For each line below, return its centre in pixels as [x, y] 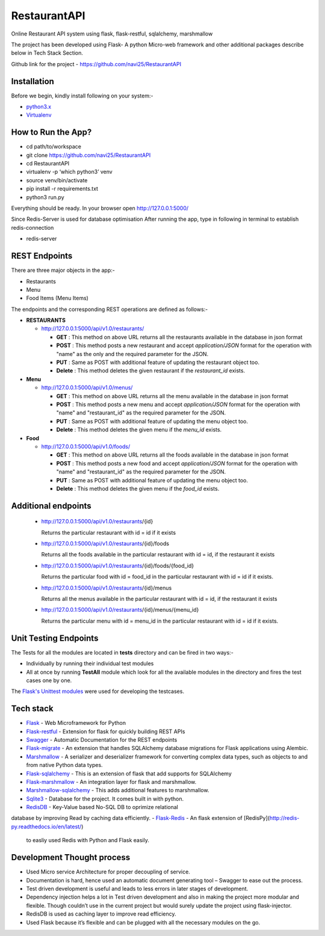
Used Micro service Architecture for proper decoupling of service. [108, 872]
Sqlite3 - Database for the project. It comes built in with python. [105, 799]
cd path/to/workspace [54, 147]
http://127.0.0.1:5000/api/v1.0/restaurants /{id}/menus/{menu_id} [120, 610]
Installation [32, 81]
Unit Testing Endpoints [55, 638]
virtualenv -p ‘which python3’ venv [69, 172]
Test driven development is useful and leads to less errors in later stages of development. [137, 888]
